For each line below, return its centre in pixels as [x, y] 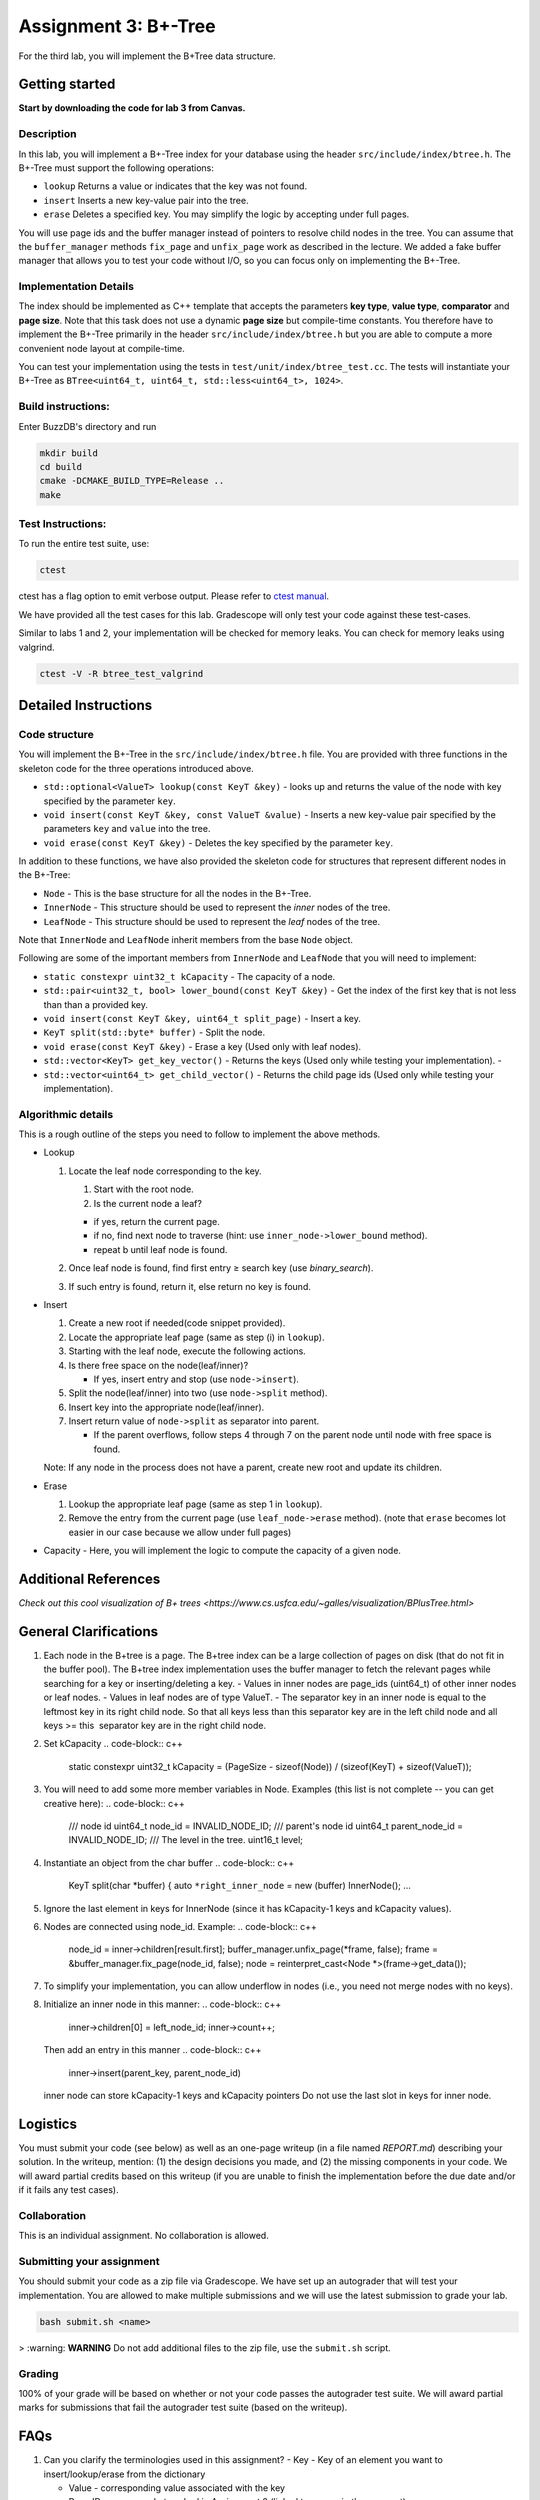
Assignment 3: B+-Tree [117, 26]
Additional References [89, 1579]
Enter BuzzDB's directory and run [87, 426]
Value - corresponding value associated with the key [176, 2487]
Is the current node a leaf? [147, 1203]
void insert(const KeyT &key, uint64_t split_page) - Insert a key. [202, 1018]
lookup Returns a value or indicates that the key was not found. [175, 186]
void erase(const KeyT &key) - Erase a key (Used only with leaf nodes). [202, 1046]
